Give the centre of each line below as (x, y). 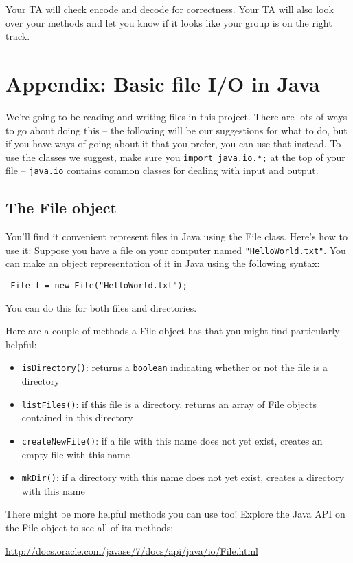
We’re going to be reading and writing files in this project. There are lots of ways (176, 116)
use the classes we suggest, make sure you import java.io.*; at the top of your (175, 157)
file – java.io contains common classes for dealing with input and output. (162, 170)
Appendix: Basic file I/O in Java (163, 83)
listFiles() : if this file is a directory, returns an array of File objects (169, 404)
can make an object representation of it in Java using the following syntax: (163, 263)
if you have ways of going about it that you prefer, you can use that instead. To (173, 144)
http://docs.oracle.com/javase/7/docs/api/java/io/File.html (132, 550)
